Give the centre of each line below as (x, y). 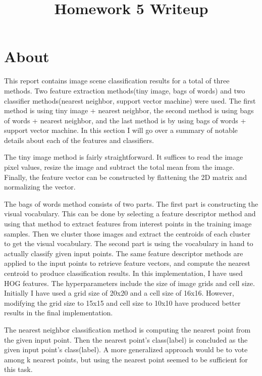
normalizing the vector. (40, 187)
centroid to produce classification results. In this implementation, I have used (123, 273)
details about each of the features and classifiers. (79, 140)
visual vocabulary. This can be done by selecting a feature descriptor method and (130, 214)
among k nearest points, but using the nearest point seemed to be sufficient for (126, 359)
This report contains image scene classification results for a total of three (117, 81)
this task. (18, 369)
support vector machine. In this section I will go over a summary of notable (121, 130)
